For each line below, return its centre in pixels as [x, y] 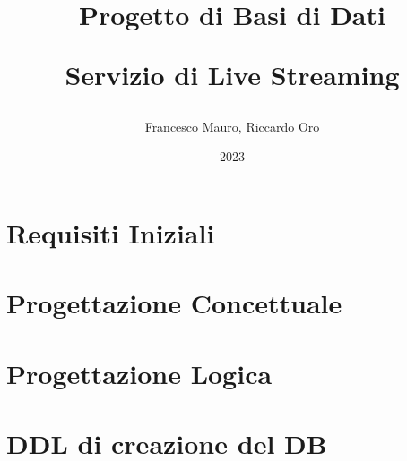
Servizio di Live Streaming [232, 75]
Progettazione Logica [139, 373]
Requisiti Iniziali [111, 232]
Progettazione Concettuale [174, 303]
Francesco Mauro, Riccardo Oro [232, 126]
